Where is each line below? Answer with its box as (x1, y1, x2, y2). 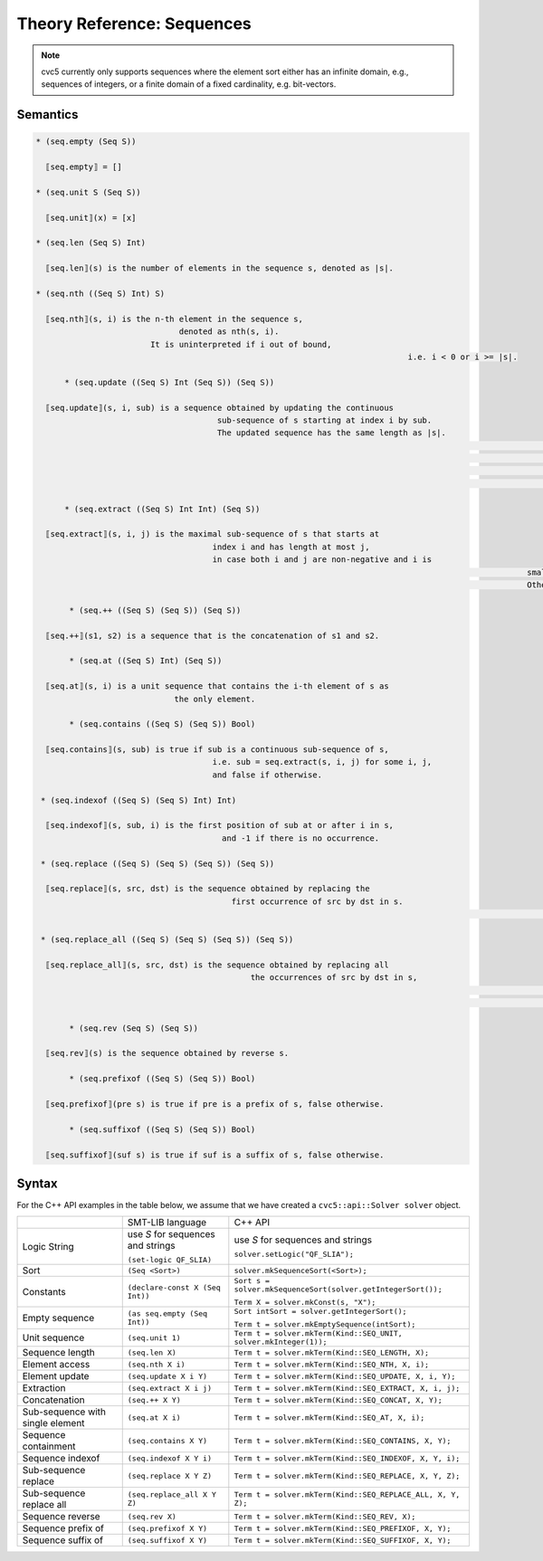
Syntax (16, 1176, 58, 1191)
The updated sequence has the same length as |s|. (216, 428, 447, 438)
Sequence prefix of (22, 1522, 104, 1535)
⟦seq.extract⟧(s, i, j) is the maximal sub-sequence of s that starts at (45, 529, 380, 539)
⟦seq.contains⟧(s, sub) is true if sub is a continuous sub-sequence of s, (45, 745, 389, 755)
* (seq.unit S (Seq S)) (35, 186, 142, 197)
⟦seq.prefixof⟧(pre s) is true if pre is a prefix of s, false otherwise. (45, 1099, 385, 1109)
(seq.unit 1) (127, 1333, 181, 1343)
